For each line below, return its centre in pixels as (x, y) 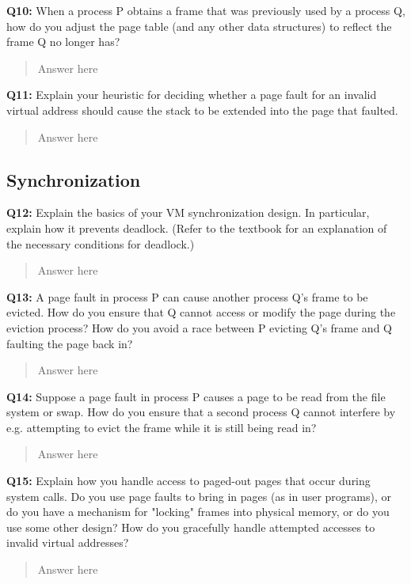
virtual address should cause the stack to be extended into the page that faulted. (202, 110)
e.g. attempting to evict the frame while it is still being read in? (162, 427)
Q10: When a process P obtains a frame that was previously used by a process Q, (206, 10)
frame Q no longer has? (63, 42)
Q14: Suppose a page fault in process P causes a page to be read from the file (196, 396)
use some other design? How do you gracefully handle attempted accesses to (191, 527)
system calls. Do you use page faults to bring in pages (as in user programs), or (199, 496)
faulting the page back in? (70, 343)
